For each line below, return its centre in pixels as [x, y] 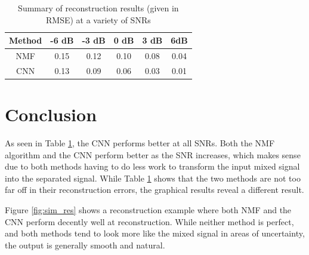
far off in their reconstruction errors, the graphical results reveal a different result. [154, 190]
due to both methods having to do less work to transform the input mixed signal [152, 166]
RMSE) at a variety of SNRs [98, 19]
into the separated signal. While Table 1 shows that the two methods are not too [153, 178]
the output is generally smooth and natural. [85, 245]
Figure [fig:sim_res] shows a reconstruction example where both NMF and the [148, 210]
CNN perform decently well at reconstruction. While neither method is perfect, [149, 221]
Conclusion [51, 114]
